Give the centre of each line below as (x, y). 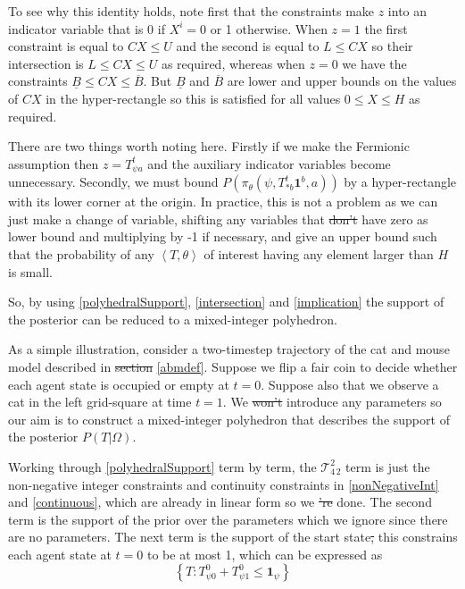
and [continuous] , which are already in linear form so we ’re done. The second (220, 502)
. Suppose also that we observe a (350, 384)
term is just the (388, 466)
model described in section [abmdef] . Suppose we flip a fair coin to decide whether (233, 366)
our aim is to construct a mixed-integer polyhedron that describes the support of (229, 419)
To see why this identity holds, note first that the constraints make (191, 11)
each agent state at (60, 554)
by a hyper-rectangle (400, 182)
